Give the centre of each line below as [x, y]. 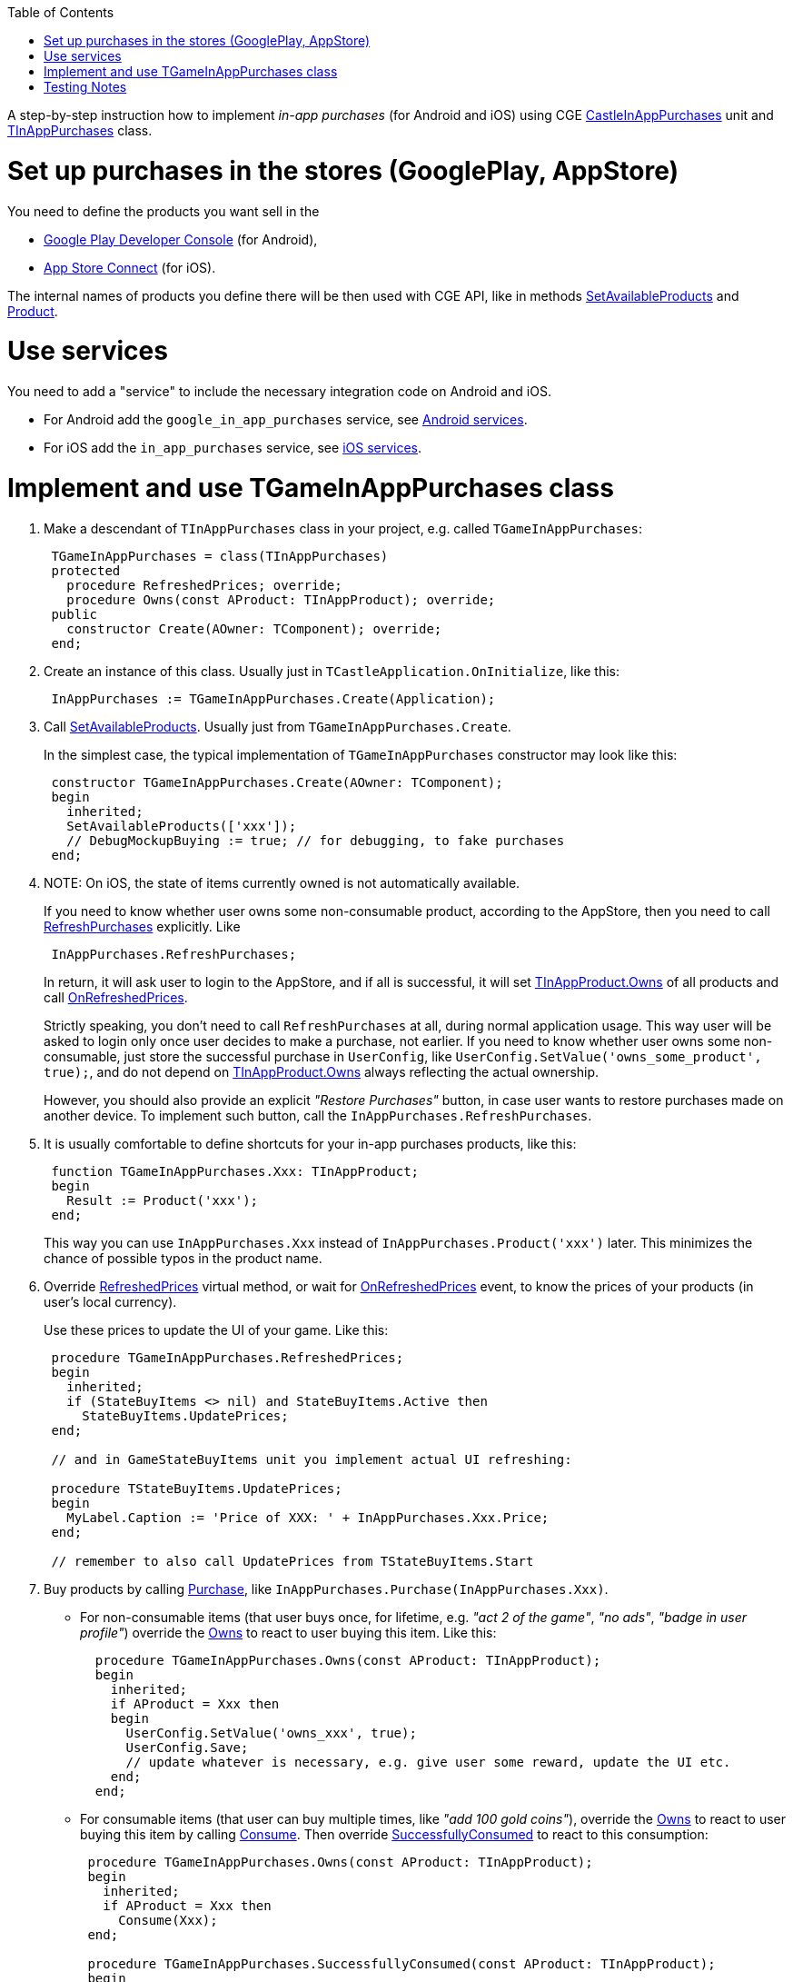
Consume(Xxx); [168, 1920]
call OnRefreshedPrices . [116, 997]
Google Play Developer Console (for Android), [181, 239]
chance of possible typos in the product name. [183, 1258]
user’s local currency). [110, 1301]
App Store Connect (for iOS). [130, 267]
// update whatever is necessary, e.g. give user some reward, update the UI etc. [428, 1762]
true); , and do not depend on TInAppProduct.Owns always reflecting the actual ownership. [322, 1071]
